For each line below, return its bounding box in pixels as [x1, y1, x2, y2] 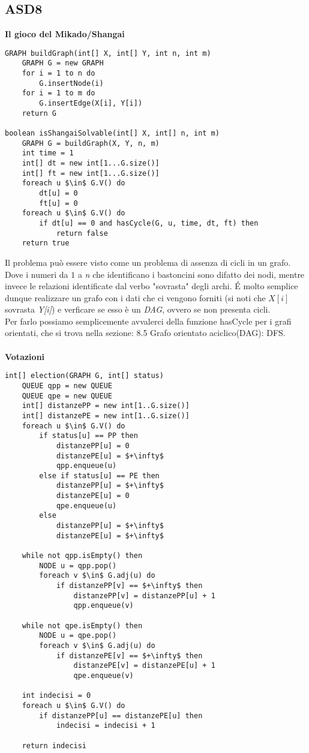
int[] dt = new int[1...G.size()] [22, 159, 160, 168]
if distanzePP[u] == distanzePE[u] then [39, 711, 203, 720]
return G [22, 109, 56, 118]
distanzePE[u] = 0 [56, 491, 130, 500]
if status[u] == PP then [39, 431, 138, 440]
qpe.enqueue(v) [73, 671, 134, 680]
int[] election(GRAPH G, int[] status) [5, 371, 164, 380]
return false [56, 229, 108, 238]
